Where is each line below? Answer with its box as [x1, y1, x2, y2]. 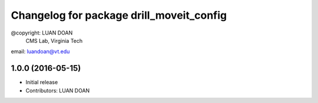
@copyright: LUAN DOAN [11, 29, 73, 36]
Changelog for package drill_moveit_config [11, 9, 227, 22]
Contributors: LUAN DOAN [25, 87, 90, 94]
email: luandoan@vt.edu [11, 48, 70, 55]
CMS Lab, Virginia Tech [25, 37, 83, 44]
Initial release [25, 79, 58, 86]
